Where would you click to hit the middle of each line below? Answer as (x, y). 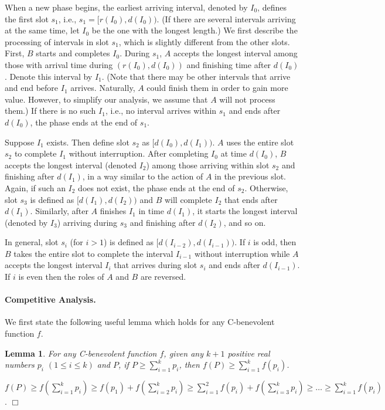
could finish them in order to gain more (217, 88)
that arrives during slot (156, 265)
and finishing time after (229, 64)
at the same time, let (42, 30)
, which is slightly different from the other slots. (204, 41)
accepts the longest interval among (235, 53)
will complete (188, 199)
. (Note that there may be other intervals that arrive (196, 76)
